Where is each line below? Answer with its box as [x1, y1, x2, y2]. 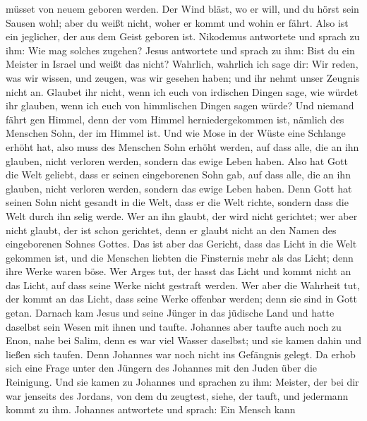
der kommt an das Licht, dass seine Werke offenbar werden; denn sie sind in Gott [6, 291, 357, 306]
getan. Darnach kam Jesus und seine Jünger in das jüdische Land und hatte [6, 305, 335, 320]
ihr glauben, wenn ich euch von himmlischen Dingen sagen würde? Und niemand [6, 98, 354, 113]
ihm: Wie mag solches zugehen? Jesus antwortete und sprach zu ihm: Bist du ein [6, 42, 355, 57]
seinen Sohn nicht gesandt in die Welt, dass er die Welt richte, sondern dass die [6, 195, 349, 209]
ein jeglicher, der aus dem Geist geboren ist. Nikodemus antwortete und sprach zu [6, 29, 360, 44]
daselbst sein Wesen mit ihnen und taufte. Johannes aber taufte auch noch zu [6, 319, 342, 334]
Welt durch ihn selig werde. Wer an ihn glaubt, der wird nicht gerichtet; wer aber [6, 208, 358, 223]
